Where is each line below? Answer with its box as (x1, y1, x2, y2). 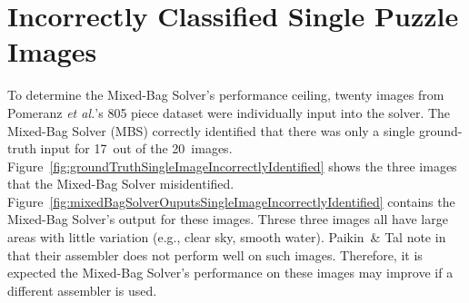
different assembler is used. (7, 280, 157, 299)
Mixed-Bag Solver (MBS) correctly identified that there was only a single (7, 121, 415, 140)
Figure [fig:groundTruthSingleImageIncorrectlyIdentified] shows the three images (7, 156, 457, 175)
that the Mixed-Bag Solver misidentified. (7, 174, 234, 193)
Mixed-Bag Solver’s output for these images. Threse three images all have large (7, 210, 448, 229)
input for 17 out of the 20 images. (40, 139, 233, 158)
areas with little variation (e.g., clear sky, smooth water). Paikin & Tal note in (7, 228, 446, 247)
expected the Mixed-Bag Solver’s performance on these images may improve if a (7, 263, 454, 282)
